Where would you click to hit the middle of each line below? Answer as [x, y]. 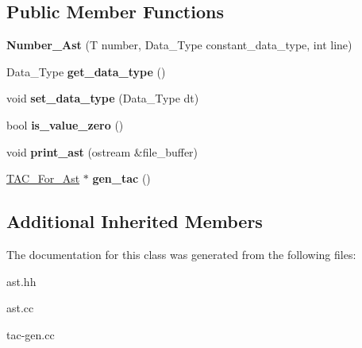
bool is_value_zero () [65, 124]
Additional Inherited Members [135, 221]
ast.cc [20, 308]
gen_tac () [121, 178]
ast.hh [21, 281]
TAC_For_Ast [43, 178]
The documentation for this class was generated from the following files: [181, 254]
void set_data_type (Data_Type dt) [103, 98]
